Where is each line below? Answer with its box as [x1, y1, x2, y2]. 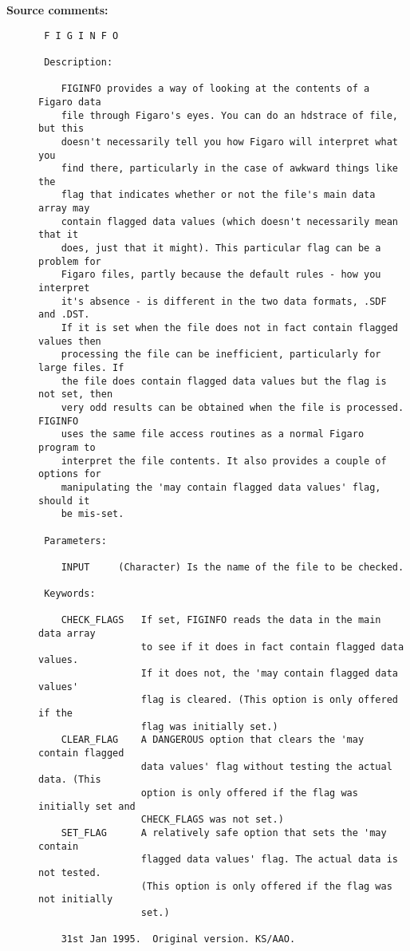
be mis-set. [61, 508, 124, 520]
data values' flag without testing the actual [140, 760, 392, 772]
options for [38, 468, 101, 480]
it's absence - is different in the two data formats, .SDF [61, 295, 387, 307]
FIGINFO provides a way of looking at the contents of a [61, 83, 370, 95]
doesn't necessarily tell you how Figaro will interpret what [61, 136, 399, 148]
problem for [38, 255, 101, 267]
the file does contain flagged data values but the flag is [61, 375, 387, 387]
